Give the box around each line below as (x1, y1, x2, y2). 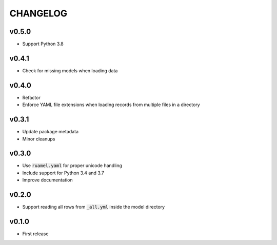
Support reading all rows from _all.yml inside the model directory (22, 204, 165, 210)
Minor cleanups (22, 136, 55, 142)
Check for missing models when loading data (22, 67, 118, 74)
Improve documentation (22, 177, 73, 183)
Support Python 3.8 (22, 41, 64, 47)
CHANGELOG (9, 8, 68, 19)
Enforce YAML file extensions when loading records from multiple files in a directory (22, 101, 200, 108)
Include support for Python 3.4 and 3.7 (22, 170, 105, 176)
